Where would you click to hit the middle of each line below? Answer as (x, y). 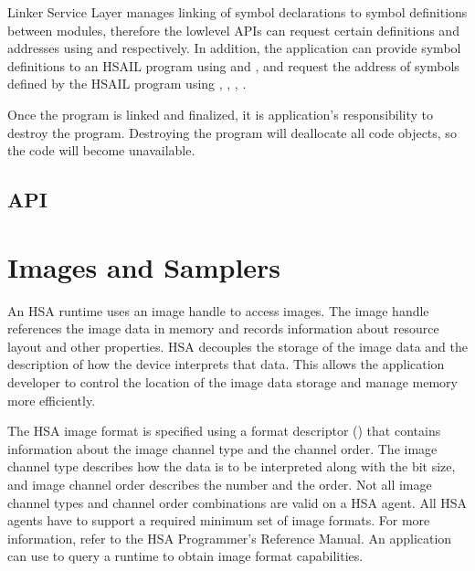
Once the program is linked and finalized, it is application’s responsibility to (221, 114)
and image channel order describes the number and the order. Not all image (220, 484)
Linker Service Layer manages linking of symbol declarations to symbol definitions (237, 12)
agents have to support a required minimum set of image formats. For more (219, 520)
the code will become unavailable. (101, 150)
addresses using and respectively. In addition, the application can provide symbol (234, 48)
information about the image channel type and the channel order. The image (222, 448)
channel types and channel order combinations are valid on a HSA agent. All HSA (237, 502)
